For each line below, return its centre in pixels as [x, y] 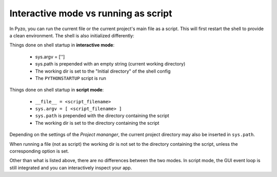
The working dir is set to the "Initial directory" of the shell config [103, 71]
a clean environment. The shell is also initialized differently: [72, 35]
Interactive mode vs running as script [91, 13]
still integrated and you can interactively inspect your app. [71, 168]
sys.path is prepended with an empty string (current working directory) [110, 64]
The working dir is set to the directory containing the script [97, 123]
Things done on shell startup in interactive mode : [62, 45]
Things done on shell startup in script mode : [57, 90]
